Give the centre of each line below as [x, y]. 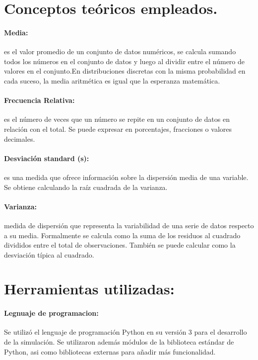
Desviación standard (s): [47, 158]
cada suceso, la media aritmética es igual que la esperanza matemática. [112, 80]
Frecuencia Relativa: [39, 100]
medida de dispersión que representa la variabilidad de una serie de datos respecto [129, 225]
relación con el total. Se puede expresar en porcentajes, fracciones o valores [118, 129]
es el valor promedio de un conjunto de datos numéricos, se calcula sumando [120, 51]
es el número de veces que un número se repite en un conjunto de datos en [117, 119]
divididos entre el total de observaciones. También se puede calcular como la [120, 245]
